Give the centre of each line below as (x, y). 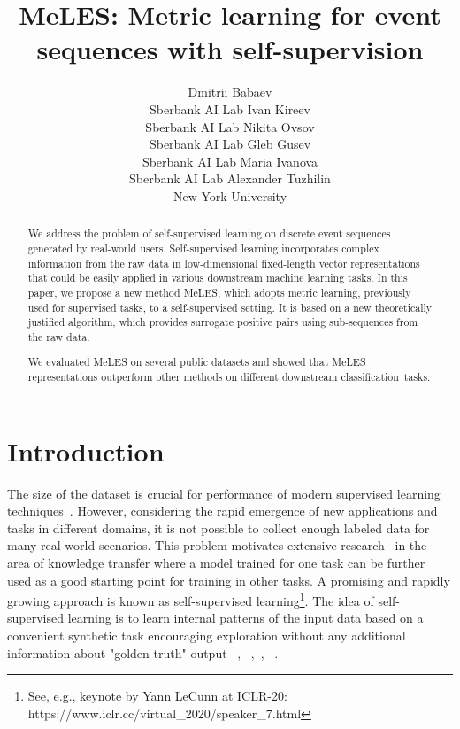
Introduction (86, 450)
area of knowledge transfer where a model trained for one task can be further (216, 563)
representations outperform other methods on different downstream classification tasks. (229, 377)
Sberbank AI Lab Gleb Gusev (230, 144)
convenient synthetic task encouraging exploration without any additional (207, 636)
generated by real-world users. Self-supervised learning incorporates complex (203, 248)
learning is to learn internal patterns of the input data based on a (245, 618)
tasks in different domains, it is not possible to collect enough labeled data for (218, 527)
